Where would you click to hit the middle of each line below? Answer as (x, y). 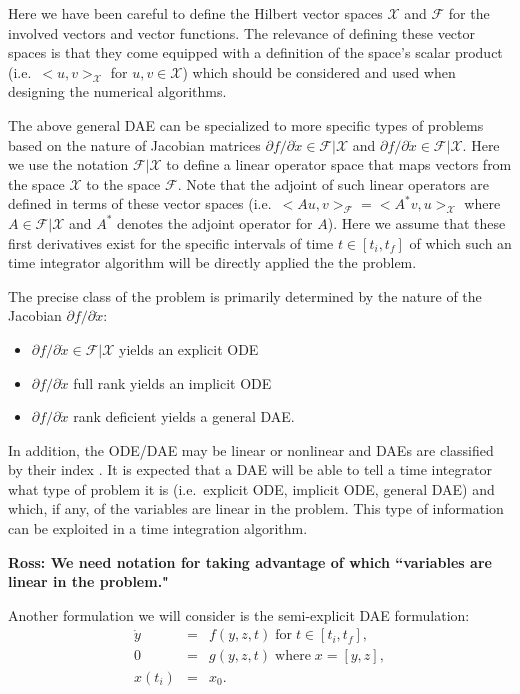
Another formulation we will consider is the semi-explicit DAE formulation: (239, 614)
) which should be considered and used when (319, 71)
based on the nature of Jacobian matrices (134, 144)
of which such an (460, 242)
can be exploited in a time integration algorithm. (158, 528)
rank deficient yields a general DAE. (184, 416)
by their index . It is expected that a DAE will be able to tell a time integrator (250, 469)
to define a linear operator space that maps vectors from (339, 164)
